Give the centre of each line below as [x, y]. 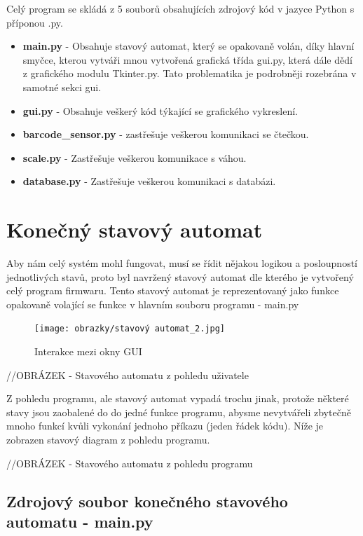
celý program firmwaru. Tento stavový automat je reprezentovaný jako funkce [173, 290]
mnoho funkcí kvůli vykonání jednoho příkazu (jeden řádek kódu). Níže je [165, 426]
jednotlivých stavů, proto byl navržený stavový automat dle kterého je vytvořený [180, 276]
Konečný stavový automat [135, 229]
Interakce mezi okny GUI [88, 351]
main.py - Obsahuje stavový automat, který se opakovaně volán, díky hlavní [189, 46]
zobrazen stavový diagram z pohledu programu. [108, 440]
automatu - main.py [80, 522]
